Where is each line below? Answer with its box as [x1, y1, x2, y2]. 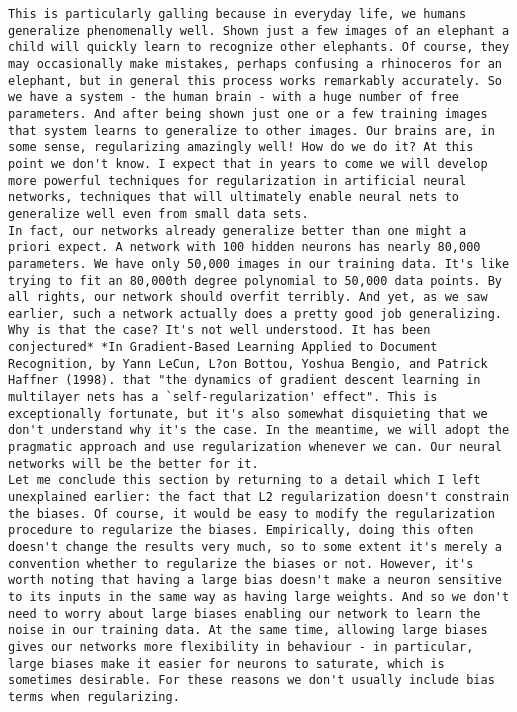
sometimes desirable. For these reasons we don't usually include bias [8, 673, 495, 688]
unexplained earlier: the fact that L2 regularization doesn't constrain [8, 490, 510, 505]
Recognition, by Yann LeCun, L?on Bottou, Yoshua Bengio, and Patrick [8, 356, 488, 371]
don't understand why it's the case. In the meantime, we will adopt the [8, 423, 510, 438]
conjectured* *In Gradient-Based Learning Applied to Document [8, 340, 438, 355]
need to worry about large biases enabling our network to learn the [8, 606, 481, 621]
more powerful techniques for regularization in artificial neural [8, 173, 467, 188]
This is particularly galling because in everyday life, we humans [8, 7, 467, 21]
